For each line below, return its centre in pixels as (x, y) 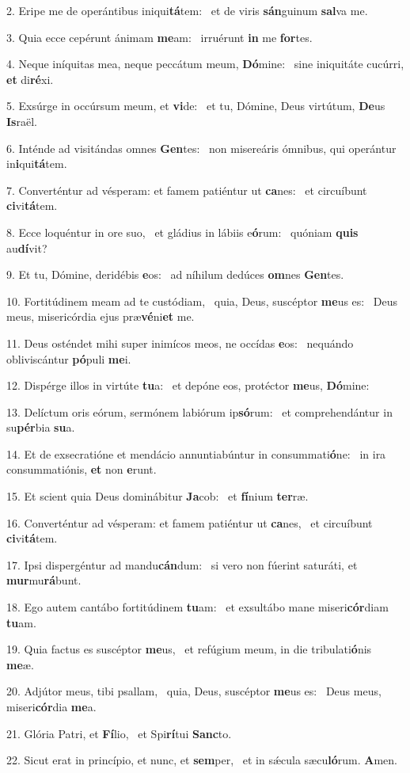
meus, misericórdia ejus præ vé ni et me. (101, 316)
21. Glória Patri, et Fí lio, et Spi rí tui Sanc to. (119, 733)
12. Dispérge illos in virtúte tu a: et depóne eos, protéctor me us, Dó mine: (188, 385)
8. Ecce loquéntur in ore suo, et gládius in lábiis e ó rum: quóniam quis (182, 232)
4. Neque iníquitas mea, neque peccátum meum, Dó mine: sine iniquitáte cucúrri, (205, 64)
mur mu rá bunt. (44, 580)
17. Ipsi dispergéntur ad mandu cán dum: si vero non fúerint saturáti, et (182, 564)
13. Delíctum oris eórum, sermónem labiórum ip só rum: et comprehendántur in (199, 411)
